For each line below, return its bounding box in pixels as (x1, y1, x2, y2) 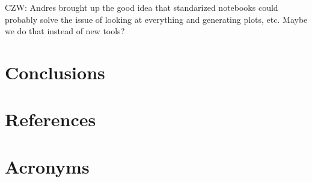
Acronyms (5, 154, 90, 178)
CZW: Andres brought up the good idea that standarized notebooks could (5, 1, 278, 13)
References (5, 107, 96, 132)
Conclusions (5, 59, 105, 84)
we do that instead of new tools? (5, 25, 125, 37)
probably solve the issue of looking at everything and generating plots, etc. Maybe (5, 13, 308, 25)
